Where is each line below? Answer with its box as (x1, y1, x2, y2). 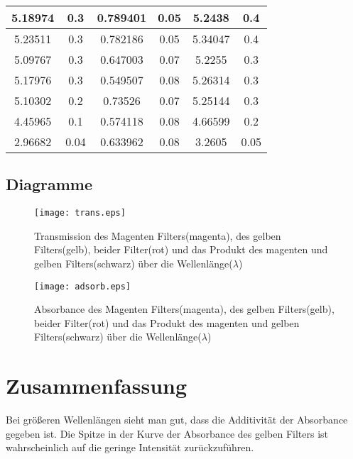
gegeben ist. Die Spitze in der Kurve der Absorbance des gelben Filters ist (6, 426, 329, 441)
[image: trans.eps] (34, 208, 126, 219)
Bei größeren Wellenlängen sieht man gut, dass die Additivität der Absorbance (6, 412, 348, 427)
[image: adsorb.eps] (34, 281, 131, 292)
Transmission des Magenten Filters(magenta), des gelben (34, 228, 281, 243)
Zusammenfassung (6, 371, 188, 400)
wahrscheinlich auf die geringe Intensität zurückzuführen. (6, 440, 254, 455)
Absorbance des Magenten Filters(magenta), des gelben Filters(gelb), (34, 302, 335, 316)
